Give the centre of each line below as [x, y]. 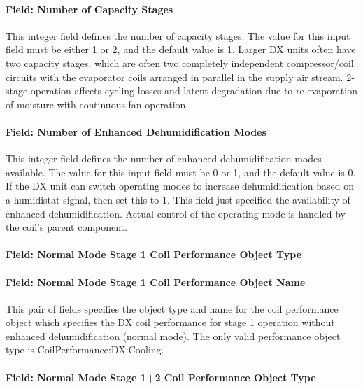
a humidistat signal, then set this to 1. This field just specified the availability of [178, 199]
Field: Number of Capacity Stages [90, 9]
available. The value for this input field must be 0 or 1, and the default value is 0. [181, 172]
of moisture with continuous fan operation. [97, 104]
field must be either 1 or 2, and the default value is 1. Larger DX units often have [181, 49]
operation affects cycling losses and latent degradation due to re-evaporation [194, 91]
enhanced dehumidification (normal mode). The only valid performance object [173, 335]
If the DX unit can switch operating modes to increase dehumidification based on [180, 186]
